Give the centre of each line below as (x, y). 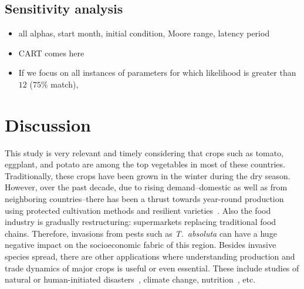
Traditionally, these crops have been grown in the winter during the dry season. (148, 175)
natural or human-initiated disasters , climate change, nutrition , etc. (130, 279)
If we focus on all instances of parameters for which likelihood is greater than (157, 73)
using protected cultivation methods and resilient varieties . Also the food (138, 210)
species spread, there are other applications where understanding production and (150, 256)
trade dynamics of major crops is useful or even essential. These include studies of (152, 268)
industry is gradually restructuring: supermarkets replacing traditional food (141, 222)
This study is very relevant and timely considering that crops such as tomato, (144, 152)
